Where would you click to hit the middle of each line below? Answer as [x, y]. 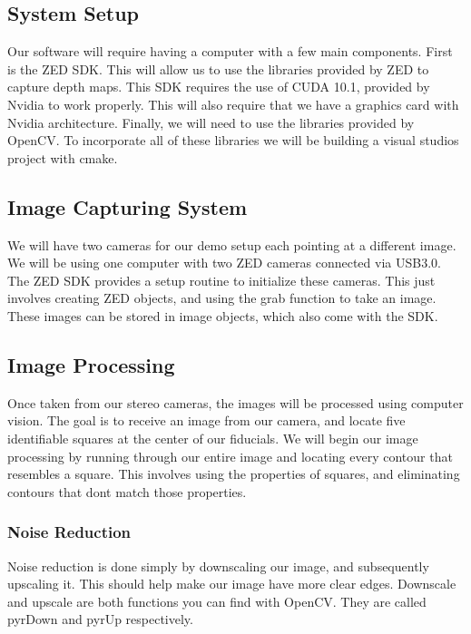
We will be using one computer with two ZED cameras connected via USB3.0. [224, 263]
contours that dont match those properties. [127, 491]
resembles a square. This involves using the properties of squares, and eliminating [234, 474]
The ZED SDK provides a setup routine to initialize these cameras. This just [221, 280]
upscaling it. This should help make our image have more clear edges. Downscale [232, 584]
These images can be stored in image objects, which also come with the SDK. [223, 315]
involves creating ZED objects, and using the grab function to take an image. [222, 298]
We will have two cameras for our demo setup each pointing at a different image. [232, 244]
